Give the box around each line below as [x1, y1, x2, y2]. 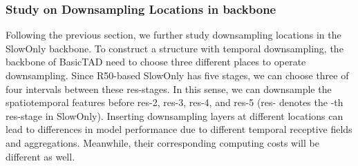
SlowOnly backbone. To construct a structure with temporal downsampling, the [6, 41, 343, 55]
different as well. [6, 149, 75, 163]
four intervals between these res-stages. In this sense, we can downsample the [6, 81, 332, 96]
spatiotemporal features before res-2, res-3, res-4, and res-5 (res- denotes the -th [6, 95, 343, 110]
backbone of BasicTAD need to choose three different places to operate [6, 54, 306, 69]
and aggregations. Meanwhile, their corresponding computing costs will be [6, 135, 319, 149]
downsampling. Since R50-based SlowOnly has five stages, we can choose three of [6, 68, 349, 82]
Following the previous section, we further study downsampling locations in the [6, 28, 341, 42]
